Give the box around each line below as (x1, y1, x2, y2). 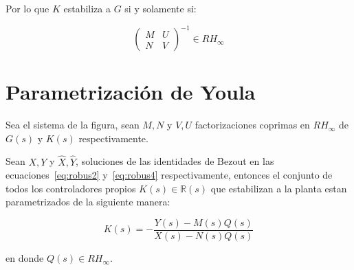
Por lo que (5, 1, 49, 15)
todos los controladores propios (5, 181, 136, 195)
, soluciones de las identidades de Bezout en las (76, 154, 274, 168)
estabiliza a (63, 1, 111, 15)
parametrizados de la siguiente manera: (5, 194, 170, 209)
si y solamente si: (124, 1, 197, 15)
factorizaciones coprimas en (195, 117, 310, 132)
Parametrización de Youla (5, 78, 256, 106)
